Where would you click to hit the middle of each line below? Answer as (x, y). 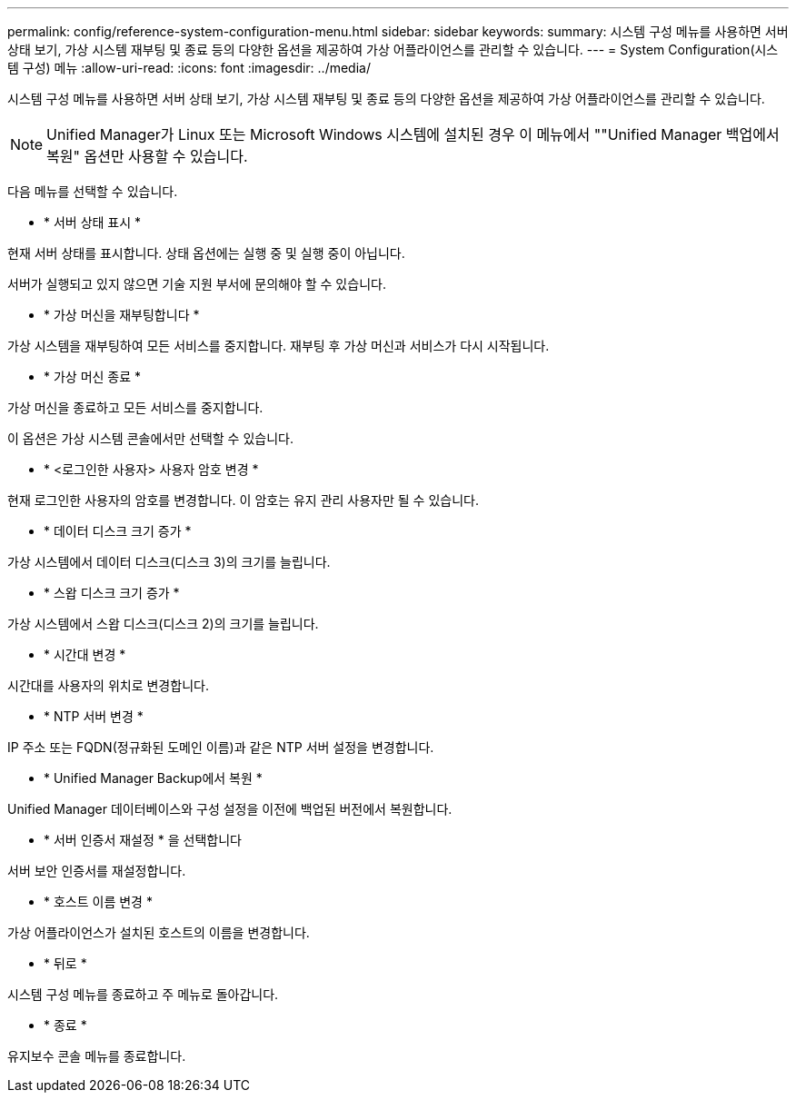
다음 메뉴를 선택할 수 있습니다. (93, 191)
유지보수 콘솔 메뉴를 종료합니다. (97, 1056)
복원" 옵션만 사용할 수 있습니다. (147, 156)
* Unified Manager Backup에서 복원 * (153, 778)
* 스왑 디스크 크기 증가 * (112, 593)
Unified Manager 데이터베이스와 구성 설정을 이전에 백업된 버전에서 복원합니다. (230, 809)
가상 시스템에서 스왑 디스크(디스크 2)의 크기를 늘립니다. (163, 624)
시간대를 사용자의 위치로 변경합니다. (108, 685)
